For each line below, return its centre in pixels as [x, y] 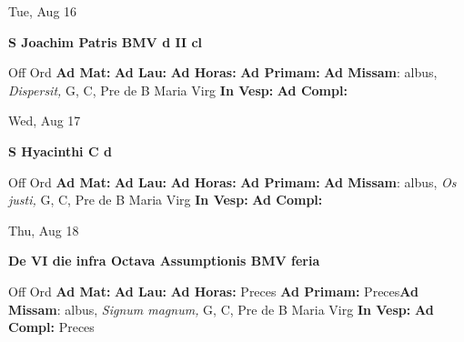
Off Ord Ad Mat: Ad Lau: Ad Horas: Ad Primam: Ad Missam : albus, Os [232, 181]
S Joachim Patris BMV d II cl [106, 41]
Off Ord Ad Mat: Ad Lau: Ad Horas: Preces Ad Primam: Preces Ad [213, 291]
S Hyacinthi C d [60, 151]
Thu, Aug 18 [44, 230]
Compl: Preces [51, 327]
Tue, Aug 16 [43, 11]
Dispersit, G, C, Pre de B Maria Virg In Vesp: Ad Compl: [178, 90]
